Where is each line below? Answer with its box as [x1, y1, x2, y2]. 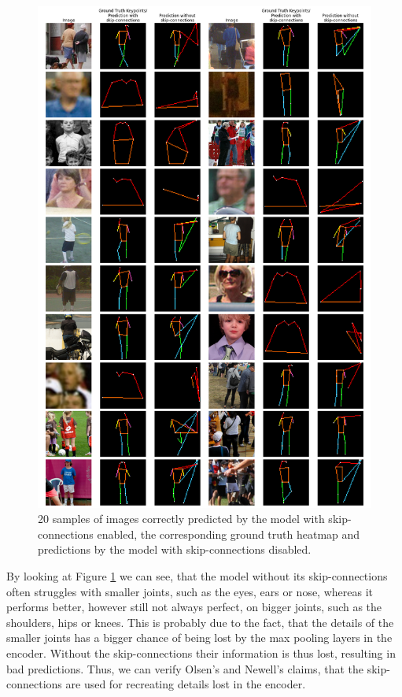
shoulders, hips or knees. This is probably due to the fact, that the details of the [6, 614, 394, 630]
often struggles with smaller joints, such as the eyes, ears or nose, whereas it [6, 583, 374, 599]
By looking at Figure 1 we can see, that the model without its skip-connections [6, 567, 388, 584]
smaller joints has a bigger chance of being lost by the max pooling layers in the [6, 629, 393, 646]
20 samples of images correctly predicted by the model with [38, 510, 325, 527]
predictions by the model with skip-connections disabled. [38, 541, 312, 558]
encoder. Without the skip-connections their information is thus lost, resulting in [6, 644, 396, 661]
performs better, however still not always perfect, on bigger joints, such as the [6, 599, 382, 615]
